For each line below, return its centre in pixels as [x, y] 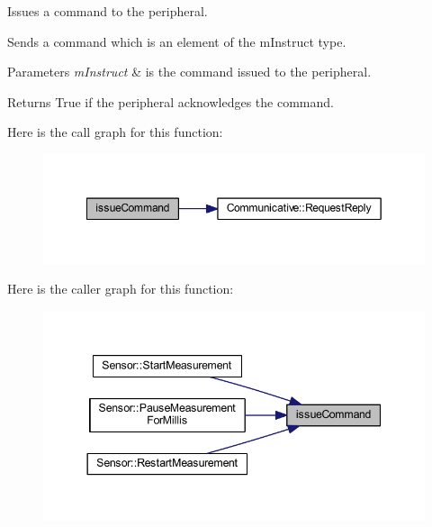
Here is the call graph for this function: [115, 132]
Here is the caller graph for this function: [121, 289]
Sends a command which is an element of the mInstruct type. [177, 41]
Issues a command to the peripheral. [108, 11]
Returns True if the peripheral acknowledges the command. [171, 101]
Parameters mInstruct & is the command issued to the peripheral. [189, 72]
